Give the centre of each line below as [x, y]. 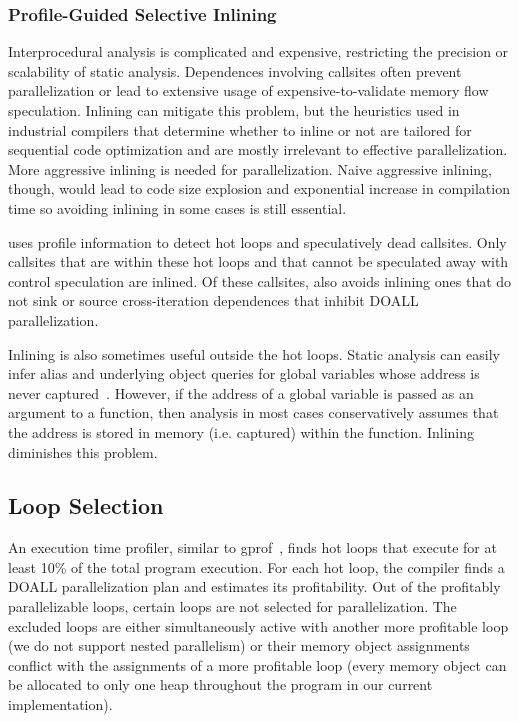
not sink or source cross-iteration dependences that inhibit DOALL [213, 300]
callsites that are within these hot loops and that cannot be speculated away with [258, 261]
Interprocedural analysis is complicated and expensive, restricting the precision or [258, 51]
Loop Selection [86, 505]
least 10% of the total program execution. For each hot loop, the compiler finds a [256, 566]
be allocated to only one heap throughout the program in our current [220, 684]
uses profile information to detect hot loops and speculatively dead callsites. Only [257, 241]
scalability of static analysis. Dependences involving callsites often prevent [235, 70]
